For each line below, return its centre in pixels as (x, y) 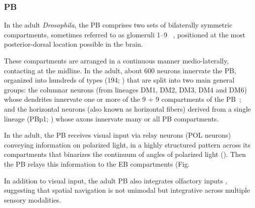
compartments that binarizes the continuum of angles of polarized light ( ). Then (125, 154)
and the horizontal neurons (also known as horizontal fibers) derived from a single (127, 108)
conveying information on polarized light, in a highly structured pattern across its (127, 144)
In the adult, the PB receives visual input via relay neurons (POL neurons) (117, 135)
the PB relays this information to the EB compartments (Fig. (97, 163)
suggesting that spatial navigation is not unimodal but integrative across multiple (127, 190)
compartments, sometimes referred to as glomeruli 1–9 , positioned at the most (125, 34)
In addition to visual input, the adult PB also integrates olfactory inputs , (116, 180)
